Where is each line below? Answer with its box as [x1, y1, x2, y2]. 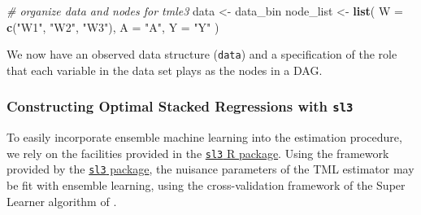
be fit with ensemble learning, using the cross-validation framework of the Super [7, 177, 406, 194]
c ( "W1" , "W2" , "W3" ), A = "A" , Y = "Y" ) [7, 18, 219, 35]
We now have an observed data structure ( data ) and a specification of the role [7, 46, 397, 63]
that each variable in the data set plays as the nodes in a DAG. [7, 61, 323, 78]
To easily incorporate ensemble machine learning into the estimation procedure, [7, 129, 402, 146]
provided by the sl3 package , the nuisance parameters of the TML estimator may [7, 160, 414, 178]
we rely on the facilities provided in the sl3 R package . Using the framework [7, 144, 389, 161]
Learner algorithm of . [7, 192, 117, 209]
